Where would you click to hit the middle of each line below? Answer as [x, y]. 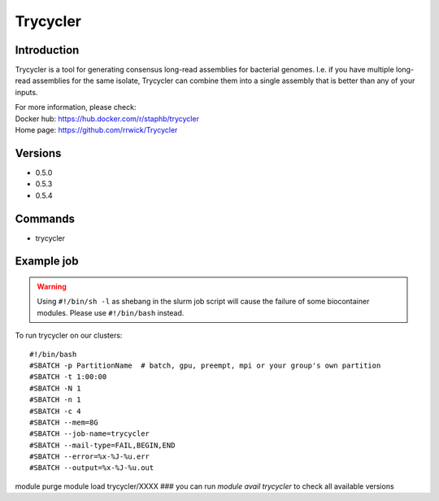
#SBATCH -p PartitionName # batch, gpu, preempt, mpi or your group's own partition [205, 365]
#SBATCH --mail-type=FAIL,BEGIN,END [102, 445]
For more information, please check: [76, 107]
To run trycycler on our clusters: [69, 335]
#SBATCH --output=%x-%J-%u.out [92, 468]
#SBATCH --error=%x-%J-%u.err [90, 457]
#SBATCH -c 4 [55, 411]
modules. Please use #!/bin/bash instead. [111, 312]
